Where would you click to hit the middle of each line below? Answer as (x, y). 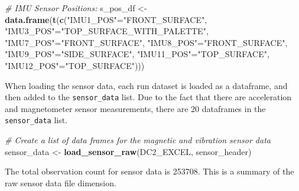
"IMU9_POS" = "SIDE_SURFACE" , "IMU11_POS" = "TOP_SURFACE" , (137, 54)
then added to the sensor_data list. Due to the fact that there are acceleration (148, 97)
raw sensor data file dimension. (61, 182)
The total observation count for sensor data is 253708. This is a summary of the (149, 171)
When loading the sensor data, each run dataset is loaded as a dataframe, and (146, 85)
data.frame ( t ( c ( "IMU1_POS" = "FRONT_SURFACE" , (106, 19)
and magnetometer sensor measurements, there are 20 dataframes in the (135, 108)
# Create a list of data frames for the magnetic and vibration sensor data (138, 140)
